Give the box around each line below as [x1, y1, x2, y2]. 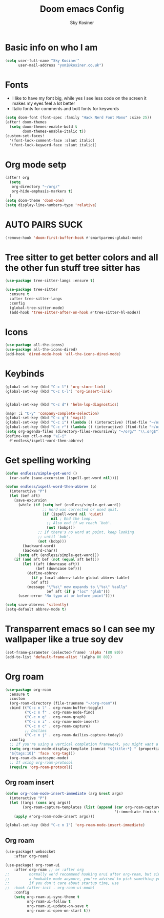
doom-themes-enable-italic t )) [22, 129, 86, 134]
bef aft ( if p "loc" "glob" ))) [46, 589, 110, 594]
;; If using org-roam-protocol [9, 760, 73, 765]
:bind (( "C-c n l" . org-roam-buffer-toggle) [9, 706, 104, 710]
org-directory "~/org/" [11, 185, 60, 189]
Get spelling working [5, 454, 91, 466]
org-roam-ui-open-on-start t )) [26, 908, 91, 913]
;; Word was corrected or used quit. [42, 507, 119, 512]
